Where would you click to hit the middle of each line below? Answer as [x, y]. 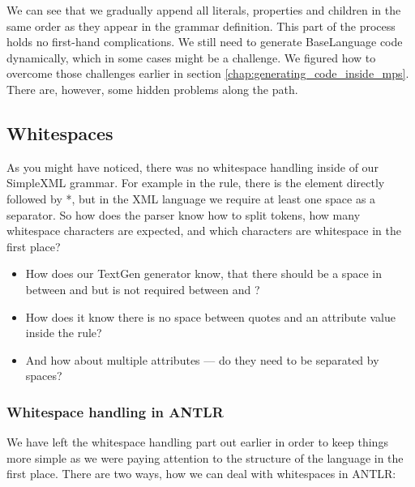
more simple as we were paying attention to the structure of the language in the [205, 457]
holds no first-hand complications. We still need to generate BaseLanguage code [205, 42]
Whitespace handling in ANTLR [115, 411]
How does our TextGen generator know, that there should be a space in [203, 273]
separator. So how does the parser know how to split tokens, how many [184, 214]
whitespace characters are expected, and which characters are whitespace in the [204, 231]
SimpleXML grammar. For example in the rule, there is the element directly [196, 183]
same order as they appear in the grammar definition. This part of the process [201, 26]
